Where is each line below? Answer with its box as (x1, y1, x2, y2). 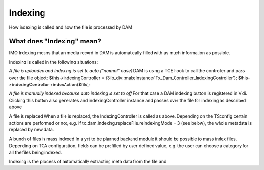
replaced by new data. (9, 127, 54, 133)
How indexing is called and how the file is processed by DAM (9, 24, 132, 30)
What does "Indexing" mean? (9, 37, 101, 45)
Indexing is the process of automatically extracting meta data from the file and (9, 158, 167, 164)
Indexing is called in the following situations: (9, 59, 98, 64)
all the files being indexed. (9, 149, 62, 155)
